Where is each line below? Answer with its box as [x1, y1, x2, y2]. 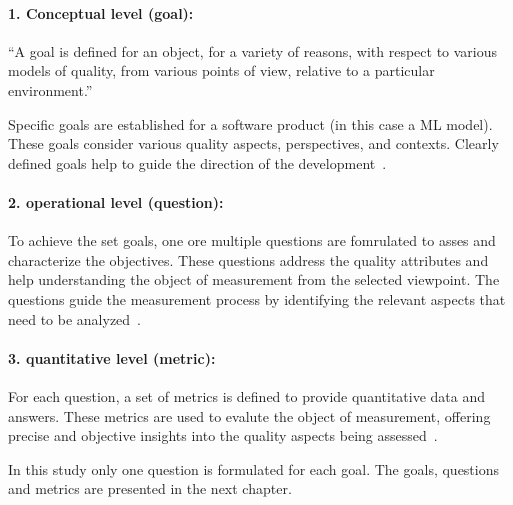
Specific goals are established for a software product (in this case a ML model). [8, 113, 493, 134]
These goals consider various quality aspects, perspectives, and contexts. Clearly [8, 133, 499, 154]
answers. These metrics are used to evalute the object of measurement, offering [8, 405, 491, 426]
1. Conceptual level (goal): [8, 2, 194, 23]
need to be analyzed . [8, 308, 142, 329]
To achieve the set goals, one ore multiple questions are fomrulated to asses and [8, 230, 496, 251]
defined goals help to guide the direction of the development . [8, 152, 387, 173]
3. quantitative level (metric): [8, 347, 216, 368]
